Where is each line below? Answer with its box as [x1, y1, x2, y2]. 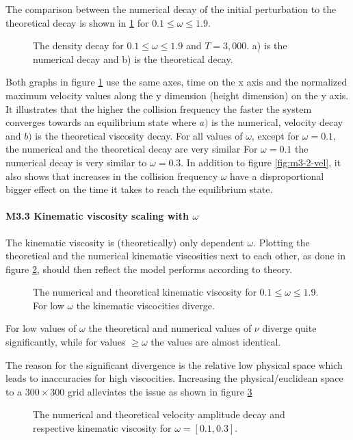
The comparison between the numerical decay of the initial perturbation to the [5, 2, 337, 16]
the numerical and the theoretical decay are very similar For [5, 142, 258, 156]
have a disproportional [230, 168, 324, 183]
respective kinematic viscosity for [33, 421, 172, 435]
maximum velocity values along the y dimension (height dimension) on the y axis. [5, 88, 349, 102]
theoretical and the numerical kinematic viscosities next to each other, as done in [5, 248, 345, 263]
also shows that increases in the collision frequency [5, 168, 218, 183]
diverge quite [262, 321, 317, 335]
